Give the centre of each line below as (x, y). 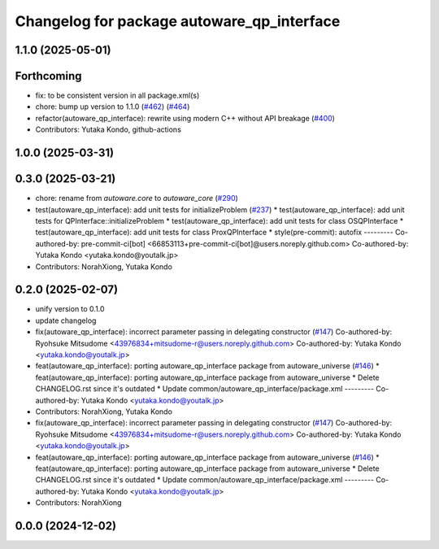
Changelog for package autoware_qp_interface (178, 21)
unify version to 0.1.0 (70, 309)
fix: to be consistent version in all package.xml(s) (117, 96)
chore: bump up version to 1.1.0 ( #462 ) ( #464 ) (113, 107)
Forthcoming (48, 76)
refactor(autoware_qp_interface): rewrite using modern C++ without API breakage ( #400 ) (185, 118)
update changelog (66, 320)
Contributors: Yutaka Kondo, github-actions (109, 129)
